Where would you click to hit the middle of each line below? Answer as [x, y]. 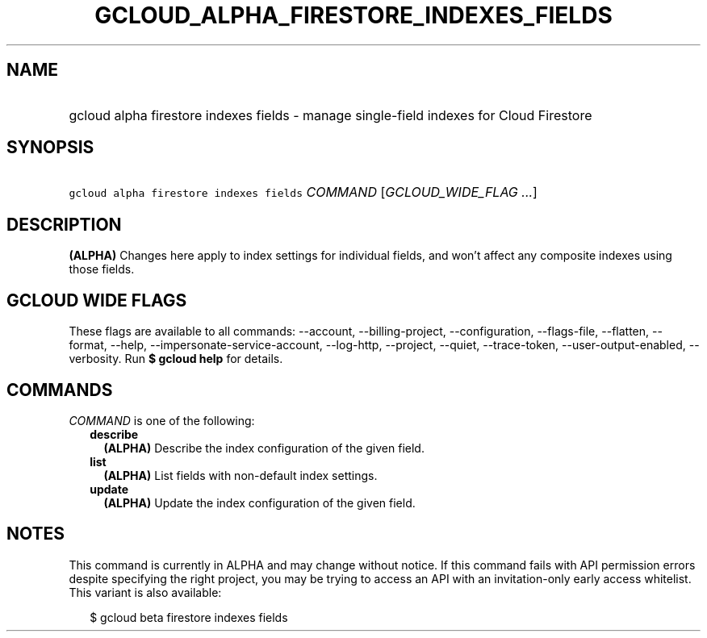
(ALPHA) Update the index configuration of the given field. [259, 502]
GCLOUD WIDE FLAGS [97, 300]
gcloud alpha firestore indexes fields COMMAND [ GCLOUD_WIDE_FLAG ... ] [303, 192]
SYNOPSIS [50, 148]
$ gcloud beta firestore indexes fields [189, 617]
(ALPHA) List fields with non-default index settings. [241, 475]
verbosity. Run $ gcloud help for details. [176, 359]
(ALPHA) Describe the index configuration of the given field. [264, 448]
